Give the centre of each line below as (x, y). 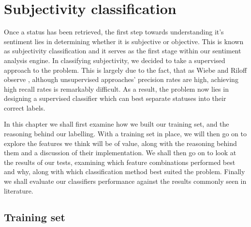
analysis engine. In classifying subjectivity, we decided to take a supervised (115, 60)
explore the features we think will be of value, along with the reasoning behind (120, 143)
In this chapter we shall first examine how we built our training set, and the (117, 124)
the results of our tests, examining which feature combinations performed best (120, 162)
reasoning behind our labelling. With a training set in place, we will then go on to (125, 134)
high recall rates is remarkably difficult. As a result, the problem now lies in (116, 89)
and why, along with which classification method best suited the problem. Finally (125, 171)
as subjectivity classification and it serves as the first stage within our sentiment (123, 51)
